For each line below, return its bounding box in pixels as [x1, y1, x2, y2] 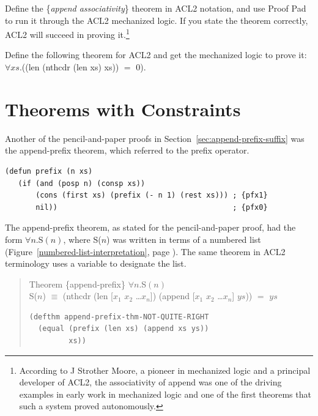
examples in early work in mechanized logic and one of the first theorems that [19, 387, 311, 400]
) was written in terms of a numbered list [106, 232, 261, 245]
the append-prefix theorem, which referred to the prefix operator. [5, 144, 250, 157]
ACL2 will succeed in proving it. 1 [5, 26, 130, 40]
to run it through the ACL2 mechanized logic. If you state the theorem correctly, [5, 13, 308, 26]
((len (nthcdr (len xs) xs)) [21, 61, 119, 73]
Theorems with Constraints [5, 96, 241, 121]
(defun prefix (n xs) [5, 166, 93, 176]
